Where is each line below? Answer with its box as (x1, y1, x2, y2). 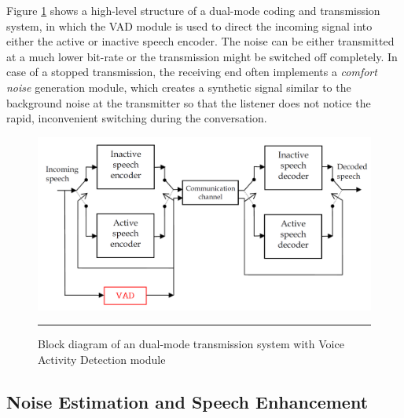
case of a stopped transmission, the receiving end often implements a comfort (6, 64, 377, 80)
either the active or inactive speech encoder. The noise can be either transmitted (6, 33, 395, 49)
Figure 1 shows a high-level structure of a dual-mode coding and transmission (6, 2, 380, 18)
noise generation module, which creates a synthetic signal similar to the (6, 78, 351, 95)
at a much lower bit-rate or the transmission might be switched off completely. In (6, 48, 398, 64)
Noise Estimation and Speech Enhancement (6, 390, 369, 414)
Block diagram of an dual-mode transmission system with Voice (38, 336, 344, 352)
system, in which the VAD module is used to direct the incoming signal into (6, 17, 373, 34)
